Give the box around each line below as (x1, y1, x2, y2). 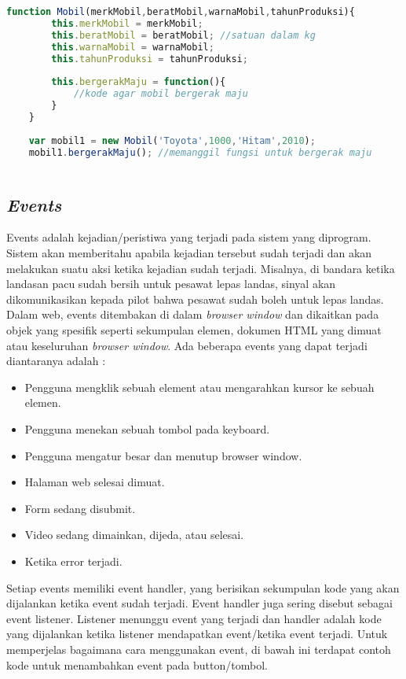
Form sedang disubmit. (24, 500, 136, 516)
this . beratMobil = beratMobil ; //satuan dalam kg (51, 29, 316, 41)
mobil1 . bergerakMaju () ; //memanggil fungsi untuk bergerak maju (28, 146, 372, 158)
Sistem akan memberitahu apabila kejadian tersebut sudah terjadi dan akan (6, 245, 372, 261)
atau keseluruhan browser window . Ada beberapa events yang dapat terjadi (6, 337, 368, 353)
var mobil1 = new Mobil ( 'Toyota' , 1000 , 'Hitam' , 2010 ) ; (28, 135, 316, 146)
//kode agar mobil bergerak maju (73, 88, 248, 100)
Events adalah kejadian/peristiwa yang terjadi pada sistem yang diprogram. (6, 229, 371, 245)
